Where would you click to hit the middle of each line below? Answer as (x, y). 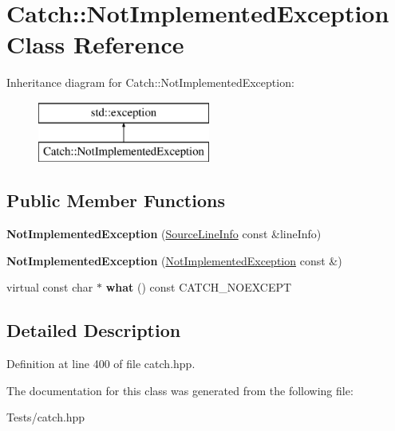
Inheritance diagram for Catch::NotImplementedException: (150, 82)
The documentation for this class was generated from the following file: (180, 390)
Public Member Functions (116, 200)
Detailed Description (94, 330)
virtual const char (50, 287)
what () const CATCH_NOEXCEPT (199, 287)
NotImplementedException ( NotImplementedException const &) (174, 260)
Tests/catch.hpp (46, 417)
